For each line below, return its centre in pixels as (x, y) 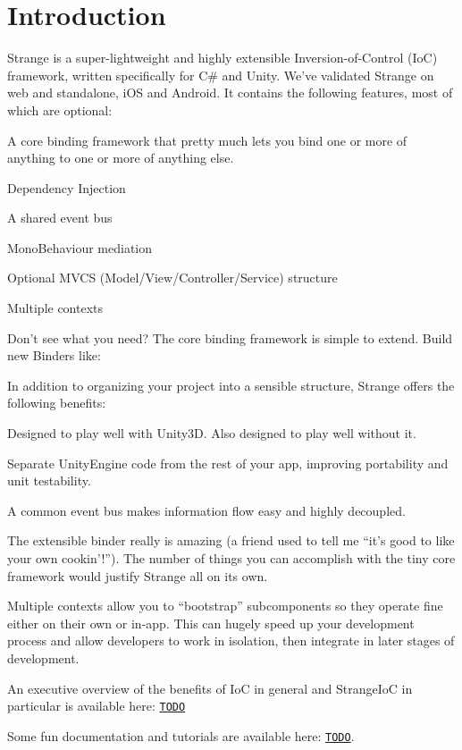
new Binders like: (54, 355)
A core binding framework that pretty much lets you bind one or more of (207, 140)
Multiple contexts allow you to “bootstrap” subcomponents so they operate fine (225, 606)
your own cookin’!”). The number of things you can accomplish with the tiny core (231, 558)
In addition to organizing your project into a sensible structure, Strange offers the (231, 385)
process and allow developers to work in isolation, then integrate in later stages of (231, 640)
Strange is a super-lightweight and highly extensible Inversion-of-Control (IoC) (223, 58)
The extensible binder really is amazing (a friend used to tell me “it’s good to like (231, 540)
